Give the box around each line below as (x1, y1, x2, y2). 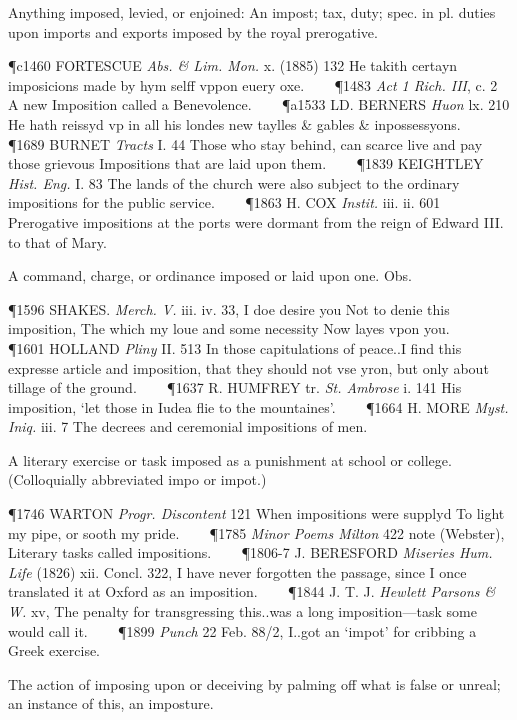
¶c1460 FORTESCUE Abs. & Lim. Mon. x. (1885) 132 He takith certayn (8, 55, 458, 76)
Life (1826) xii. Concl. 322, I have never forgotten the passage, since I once (8, 561, 467, 582)
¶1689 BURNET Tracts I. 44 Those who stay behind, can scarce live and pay (8, 133, 483, 154)
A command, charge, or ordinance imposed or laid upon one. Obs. (8, 265, 412, 286)
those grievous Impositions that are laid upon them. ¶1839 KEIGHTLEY (8, 153, 484, 174)
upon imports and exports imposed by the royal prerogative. (8, 21, 378, 42)
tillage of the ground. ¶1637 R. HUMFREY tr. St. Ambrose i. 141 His (8, 377, 462, 398)
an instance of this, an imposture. (8, 693, 214, 714)
